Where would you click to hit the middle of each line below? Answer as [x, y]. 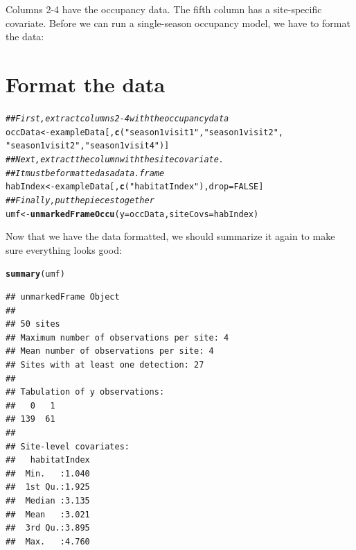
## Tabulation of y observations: [85, 392]
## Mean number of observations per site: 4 [110, 351]
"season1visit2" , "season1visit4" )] [88, 146]
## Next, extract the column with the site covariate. [115, 159]
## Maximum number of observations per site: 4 [117, 337]
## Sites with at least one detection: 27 [105, 364]
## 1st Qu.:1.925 [48, 487]
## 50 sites [33, 324]
